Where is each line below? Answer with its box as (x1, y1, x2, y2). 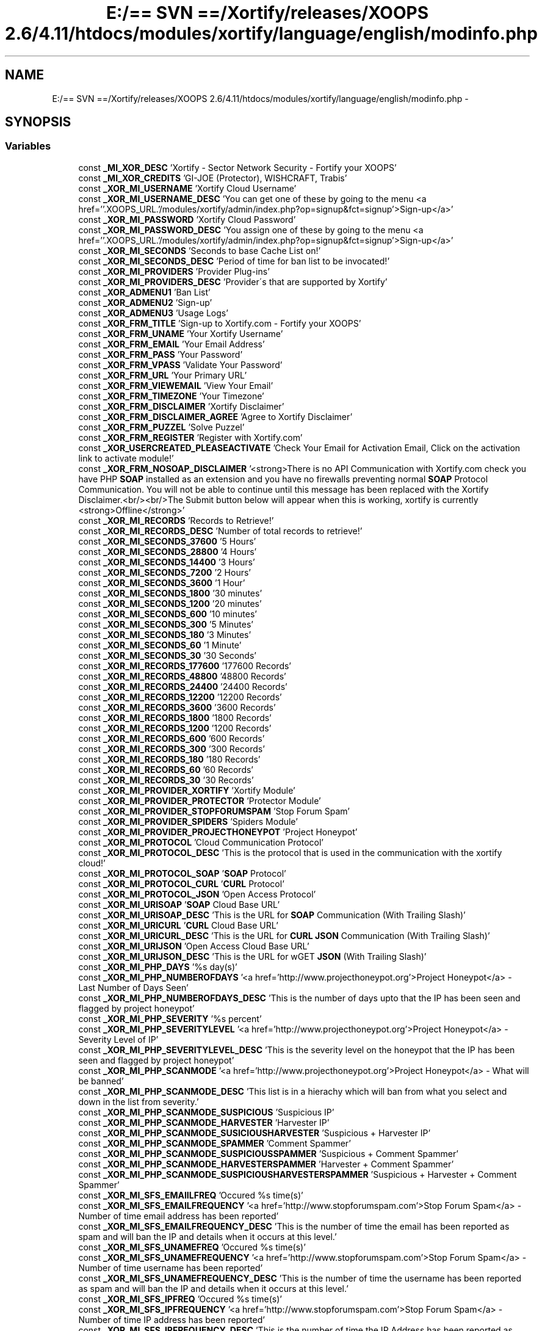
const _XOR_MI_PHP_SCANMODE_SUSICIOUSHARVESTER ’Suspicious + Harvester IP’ (78, 1127, 431, 1138)
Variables (5, 140, 51, 153)
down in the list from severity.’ (78, 1096, 199, 1107)
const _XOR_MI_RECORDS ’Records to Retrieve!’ (78, 515, 274, 526)
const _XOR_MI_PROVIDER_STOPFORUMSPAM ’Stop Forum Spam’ (78, 805, 350, 816)
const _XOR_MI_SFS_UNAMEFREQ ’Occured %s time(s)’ (78, 1241, 306, 1252)
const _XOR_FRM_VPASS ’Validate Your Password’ (78, 359, 283, 370)
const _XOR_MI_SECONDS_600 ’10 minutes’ (78, 608, 257, 619)
